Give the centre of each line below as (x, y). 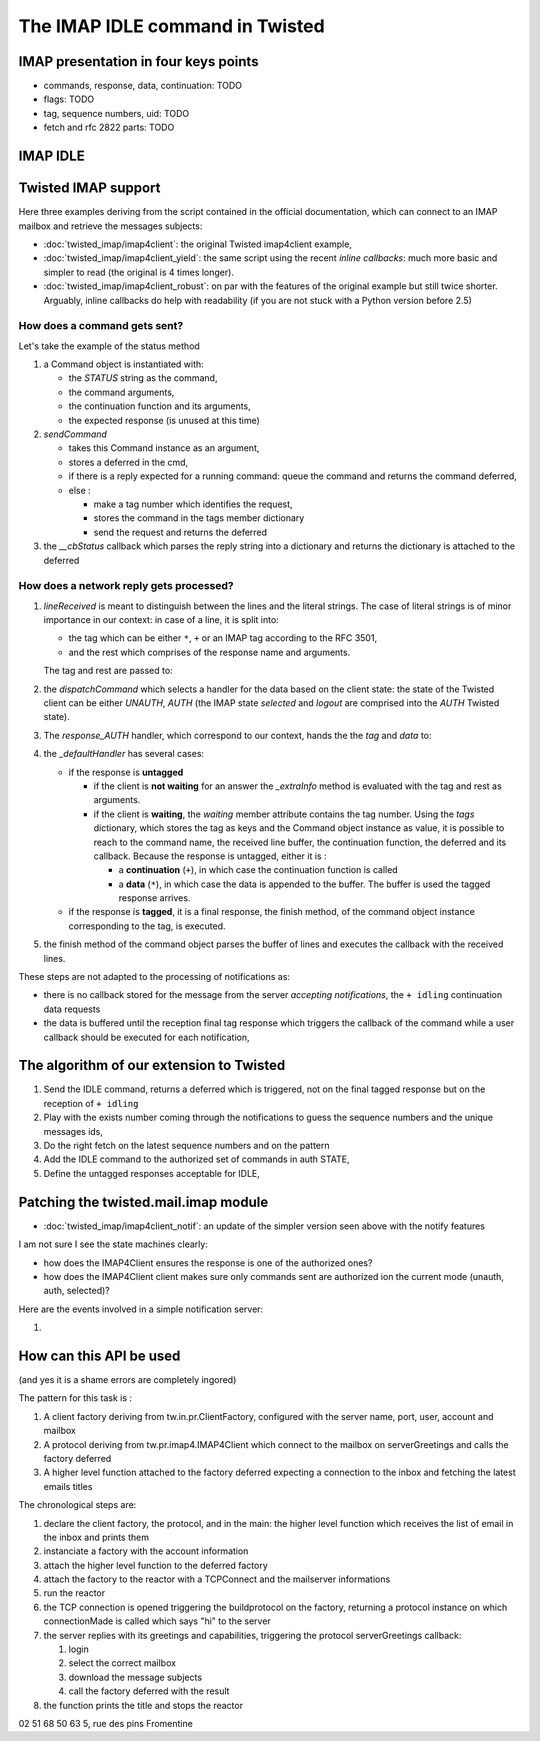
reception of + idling (91, 1103)
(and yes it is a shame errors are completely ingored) (127, 1379)
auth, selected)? (76, 1291)
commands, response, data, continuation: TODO (143, 86)
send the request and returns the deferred (180, 532)
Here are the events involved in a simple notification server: (141, 1309)
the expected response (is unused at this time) (164, 420)
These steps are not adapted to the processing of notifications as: (154, 977)
